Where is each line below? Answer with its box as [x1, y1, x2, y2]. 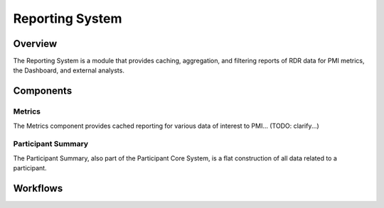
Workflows [13, 182, 63, 195]
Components [13, 85, 73, 97]
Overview [13, 38, 58, 50]
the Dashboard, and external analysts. [13, 66, 124, 75]
